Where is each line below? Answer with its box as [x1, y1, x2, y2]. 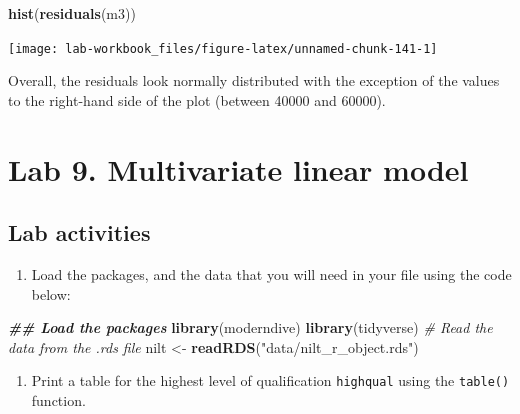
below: [31, 283, 71, 304]
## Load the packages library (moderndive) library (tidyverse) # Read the [8, 317, 493, 338]
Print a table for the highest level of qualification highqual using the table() [31, 370, 510, 391]
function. [31, 390, 86, 411]
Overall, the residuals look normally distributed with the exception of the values [8, 70, 500, 91]
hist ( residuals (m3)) [8, 3, 136, 23]
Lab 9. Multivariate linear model [8, 148, 469, 189]
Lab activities [8, 217, 151, 248]
